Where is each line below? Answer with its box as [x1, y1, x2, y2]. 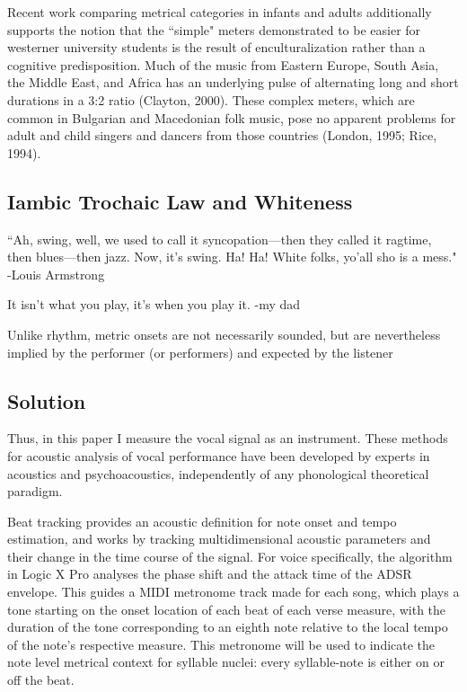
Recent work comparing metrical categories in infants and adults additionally [7, 3, 432, 21]
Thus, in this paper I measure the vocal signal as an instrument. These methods [7, 429, 448, 448]
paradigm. [7, 482, 63, 501]
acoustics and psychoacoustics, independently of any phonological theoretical [7, 464, 429, 483]
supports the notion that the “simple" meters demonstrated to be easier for [7, 20, 421, 39]
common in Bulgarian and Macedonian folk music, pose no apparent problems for [7, 108, 456, 127]
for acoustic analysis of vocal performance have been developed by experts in [7, 446, 430, 465]
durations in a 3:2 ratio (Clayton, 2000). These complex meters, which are [7, 90, 415, 109]
